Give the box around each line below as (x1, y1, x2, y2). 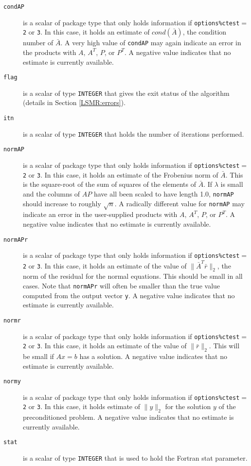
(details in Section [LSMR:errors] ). (23, 97, 126, 108)
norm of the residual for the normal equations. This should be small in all (23, 271, 243, 281)
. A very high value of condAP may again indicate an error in (60, 37, 241, 48)
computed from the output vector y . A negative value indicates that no (23, 290, 235, 300)
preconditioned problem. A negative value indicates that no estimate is (23, 412, 234, 422)
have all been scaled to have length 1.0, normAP (93, 188, 234, 198)
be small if (23, 351, 54, 361)
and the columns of (23, 188, 80, 198)
